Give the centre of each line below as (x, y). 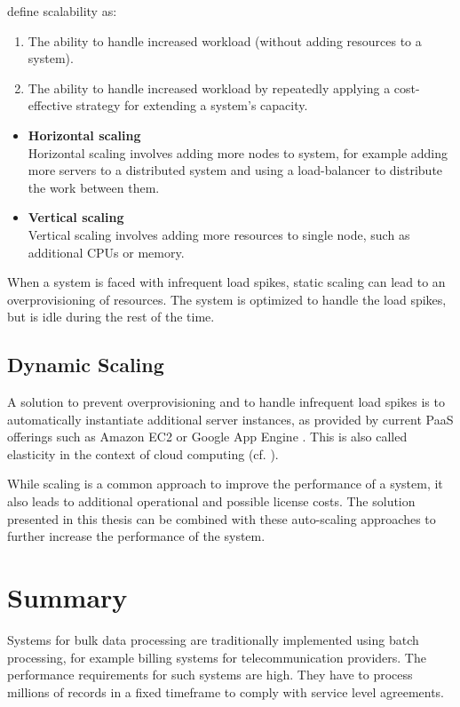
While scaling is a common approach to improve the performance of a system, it (225, 484)
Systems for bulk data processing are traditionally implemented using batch (213, 639)
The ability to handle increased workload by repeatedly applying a (209, 87)
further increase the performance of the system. (136, 536)
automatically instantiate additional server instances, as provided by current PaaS (230, 419)
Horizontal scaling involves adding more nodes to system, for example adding (238, 152)
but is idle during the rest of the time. (111, 317)
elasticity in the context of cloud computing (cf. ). (143, 453)
